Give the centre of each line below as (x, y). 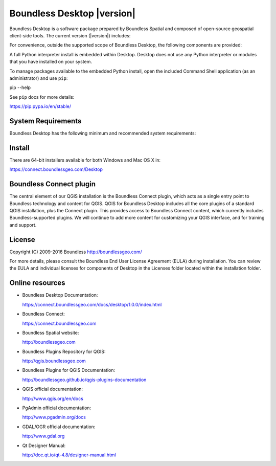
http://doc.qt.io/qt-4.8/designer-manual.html (69, 455)
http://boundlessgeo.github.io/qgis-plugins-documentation (84, 380)
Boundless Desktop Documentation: (60, 295)
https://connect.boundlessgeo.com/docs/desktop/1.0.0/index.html (92, 304)
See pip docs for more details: (42, 97)
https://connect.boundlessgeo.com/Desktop (56, 169)
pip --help (20, 87)
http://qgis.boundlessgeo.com (54, 361)
